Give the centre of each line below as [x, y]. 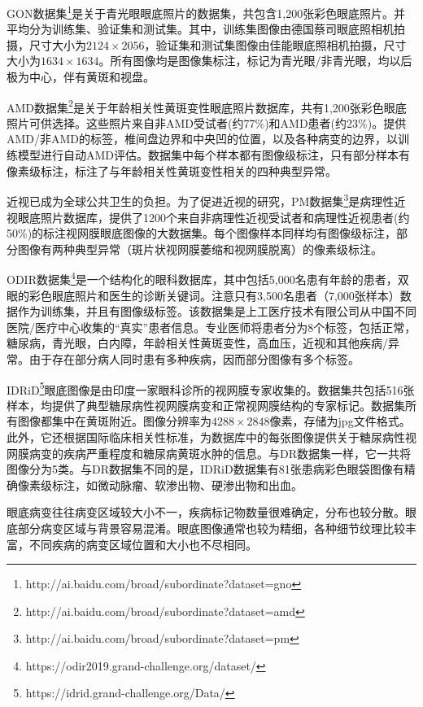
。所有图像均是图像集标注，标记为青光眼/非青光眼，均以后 [255, 61]
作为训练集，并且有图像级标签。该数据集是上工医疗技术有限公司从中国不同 [217, 311]
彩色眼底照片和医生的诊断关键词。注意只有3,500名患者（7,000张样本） [214, 295]
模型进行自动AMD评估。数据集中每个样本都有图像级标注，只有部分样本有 [214, 155]
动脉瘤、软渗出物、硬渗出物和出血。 [205, 484]
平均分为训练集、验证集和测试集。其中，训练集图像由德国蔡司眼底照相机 [200, 29]
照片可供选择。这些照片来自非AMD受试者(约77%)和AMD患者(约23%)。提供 [207, 122]
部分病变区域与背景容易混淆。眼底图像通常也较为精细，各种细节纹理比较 [211, 528]
